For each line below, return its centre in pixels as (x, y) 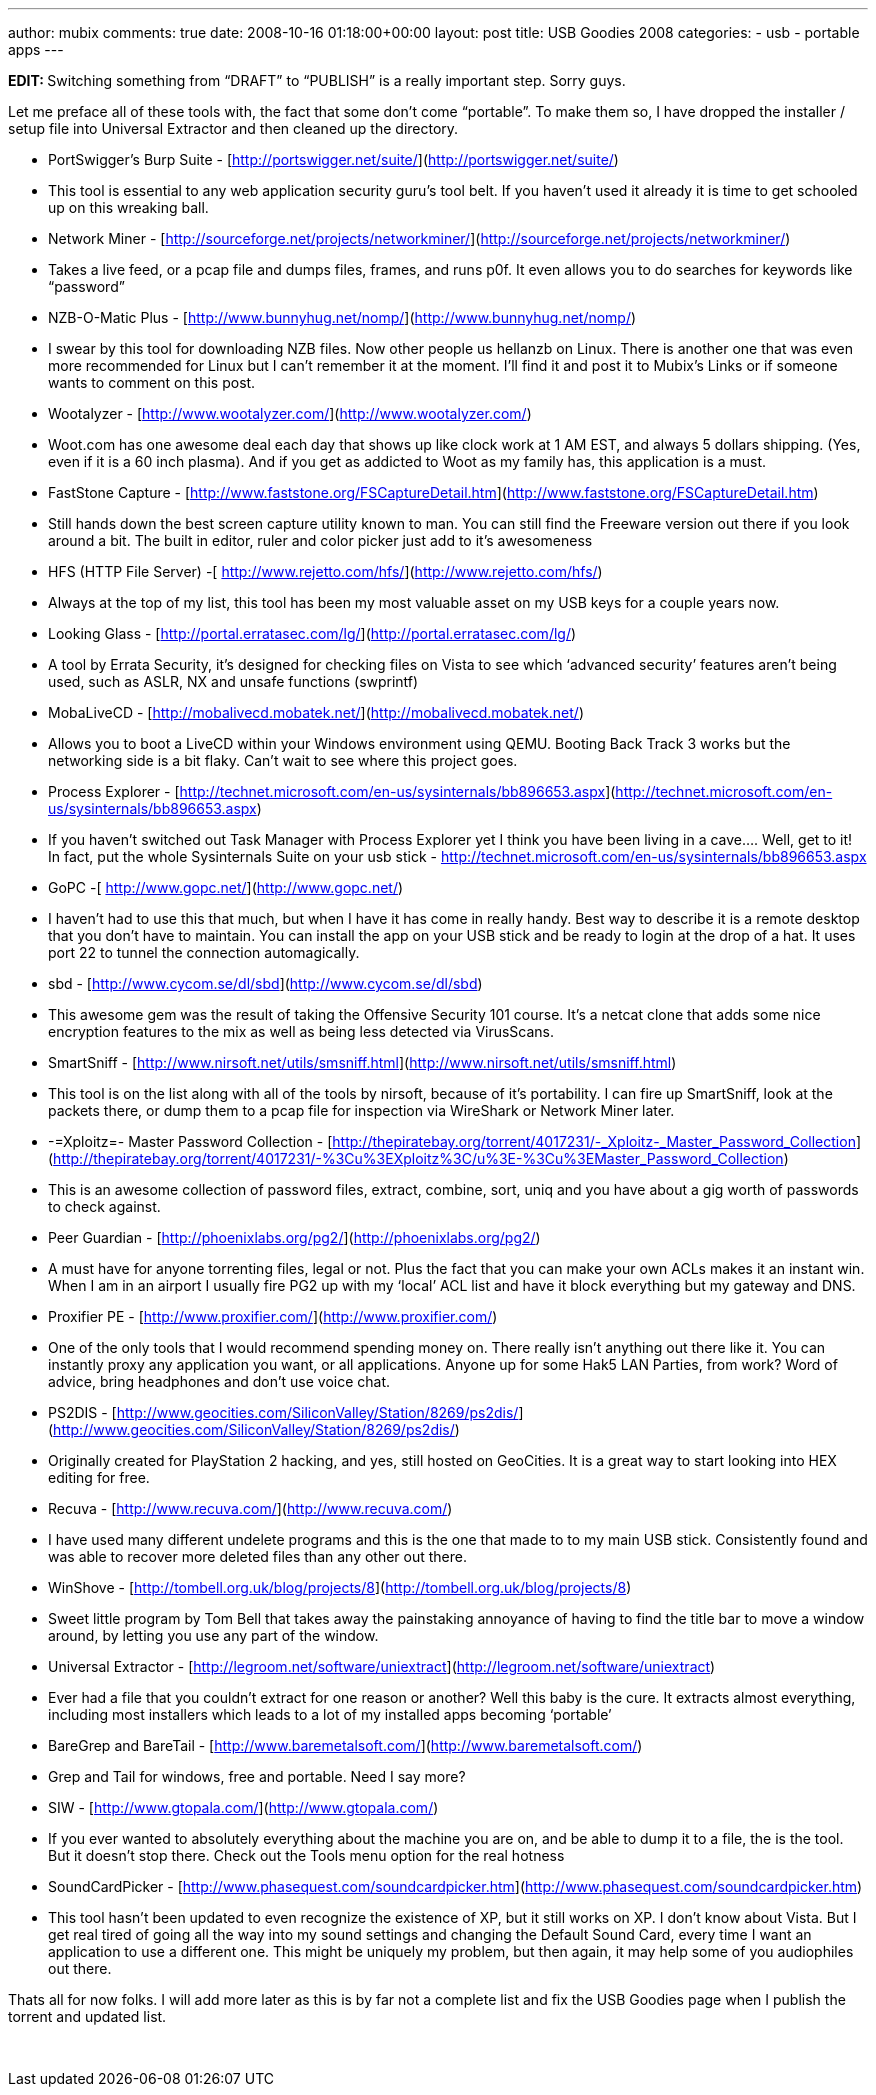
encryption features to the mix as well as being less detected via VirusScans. (301, 1031)
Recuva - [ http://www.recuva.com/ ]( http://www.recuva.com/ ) (250, 1508)
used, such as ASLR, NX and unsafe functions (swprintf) (233, 681)
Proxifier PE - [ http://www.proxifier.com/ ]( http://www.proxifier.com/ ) (273, 1316)
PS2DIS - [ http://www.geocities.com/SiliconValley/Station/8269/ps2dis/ (283, 1412)
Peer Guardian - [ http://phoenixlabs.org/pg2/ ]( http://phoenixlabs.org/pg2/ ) (294, 1237)
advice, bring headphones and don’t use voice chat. (219, 1381)
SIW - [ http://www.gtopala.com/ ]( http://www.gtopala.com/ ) (243, 1807)
